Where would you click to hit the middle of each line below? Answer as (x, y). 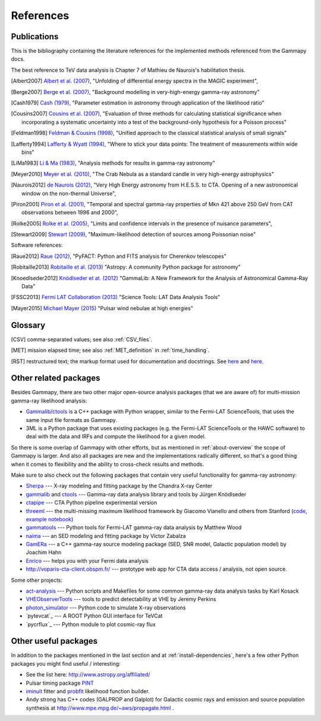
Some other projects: (37, 580)
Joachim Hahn (44, 552)
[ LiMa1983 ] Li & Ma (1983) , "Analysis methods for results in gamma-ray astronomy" (113, 163)
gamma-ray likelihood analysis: (49, 401)
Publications (35, 37)
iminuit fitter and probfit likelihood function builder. (88, 691)
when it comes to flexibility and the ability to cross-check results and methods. (108, 464)
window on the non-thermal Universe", (69, 193)
